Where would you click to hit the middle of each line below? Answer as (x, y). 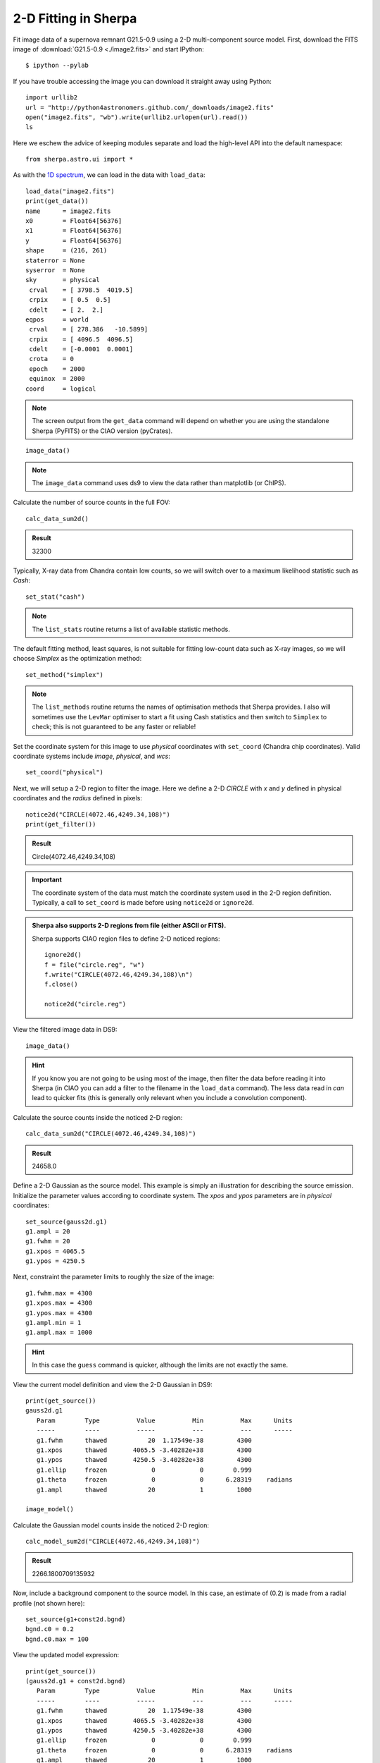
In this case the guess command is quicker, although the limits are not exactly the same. (160, 1365)
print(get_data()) (57, 201)
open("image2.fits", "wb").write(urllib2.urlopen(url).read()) (137, 117)
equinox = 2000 (57, 379)
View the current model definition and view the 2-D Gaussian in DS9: (113, 1384)
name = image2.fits (68, 211)
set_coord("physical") (65, 773)
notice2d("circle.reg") (85, 1004)
